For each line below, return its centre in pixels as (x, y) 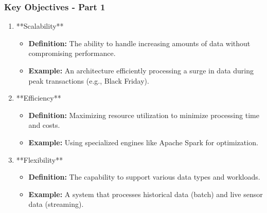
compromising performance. (72, 53)
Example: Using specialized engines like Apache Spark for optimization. (143, 142)
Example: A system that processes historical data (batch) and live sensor (146, 194)
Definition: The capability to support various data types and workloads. (144, 177)
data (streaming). (56, 204)
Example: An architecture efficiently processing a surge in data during (141, 70)
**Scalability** (40, 26)
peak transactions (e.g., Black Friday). (89, 80)
